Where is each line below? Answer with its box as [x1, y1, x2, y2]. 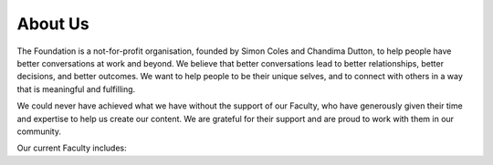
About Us [16, 14, 90, 34]
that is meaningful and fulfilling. [16, 83, 136, 95]
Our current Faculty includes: [16, 142, 127, 154]
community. [16, 126, 61, 137]
